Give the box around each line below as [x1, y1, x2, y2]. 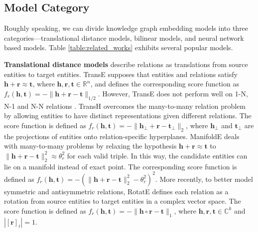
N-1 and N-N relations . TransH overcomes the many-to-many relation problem [4, 100, 246, 111]
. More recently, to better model [155, 173, 253, 184]
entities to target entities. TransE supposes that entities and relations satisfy [4, 69, 238, 79]
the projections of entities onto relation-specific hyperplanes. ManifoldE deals [4, 131, 240, 141]
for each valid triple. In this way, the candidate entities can [67, 150, 248, 160]
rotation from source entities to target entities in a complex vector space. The [4, 196, 241, 206]
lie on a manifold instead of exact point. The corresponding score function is [4, 161, 237, 171]
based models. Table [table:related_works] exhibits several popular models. [4, 42, 233, 53]
